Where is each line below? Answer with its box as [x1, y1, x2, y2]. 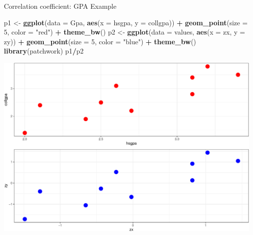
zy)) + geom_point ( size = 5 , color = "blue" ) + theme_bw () [4, 36, 197, 46]
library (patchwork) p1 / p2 [4, 46, 84, 56]
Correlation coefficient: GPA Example [4, 1, 117, 11]
